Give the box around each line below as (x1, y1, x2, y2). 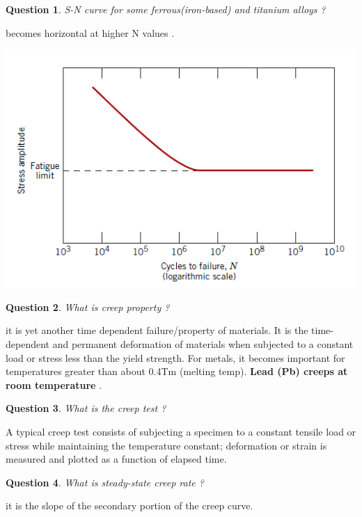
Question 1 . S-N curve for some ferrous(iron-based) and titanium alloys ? (6, 2, 326, 16)
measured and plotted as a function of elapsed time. (6, 452, 227, 466)
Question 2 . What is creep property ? (6, 299, 170, 314)
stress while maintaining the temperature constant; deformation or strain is (6, 438, 327, 452)
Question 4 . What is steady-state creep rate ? (6, 475, 204, 489)
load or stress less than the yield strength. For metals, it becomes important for (6, 350, 345, 365)
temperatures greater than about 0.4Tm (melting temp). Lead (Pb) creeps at (6, 364, 348, 379)
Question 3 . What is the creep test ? (6, 401, 166, 415)
